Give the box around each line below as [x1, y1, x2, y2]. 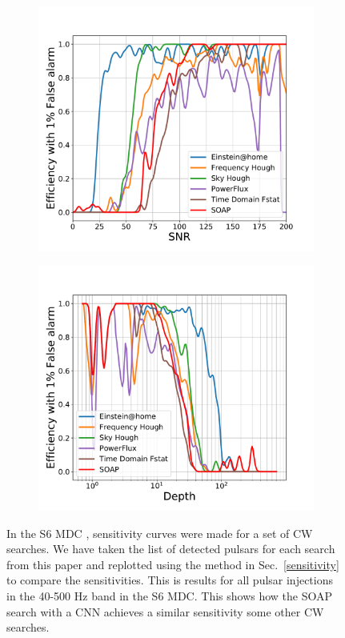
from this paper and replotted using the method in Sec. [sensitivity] [6, 556, 339, 572]
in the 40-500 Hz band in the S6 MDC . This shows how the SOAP [6, 587, 333, 604]
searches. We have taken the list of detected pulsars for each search [6, 540, 335, 557]
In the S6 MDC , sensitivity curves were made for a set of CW [6, 524, 313, 541]
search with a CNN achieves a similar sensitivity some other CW [6, 603, 324, 620]
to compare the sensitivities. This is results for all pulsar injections [6, 572, 334, 588]
